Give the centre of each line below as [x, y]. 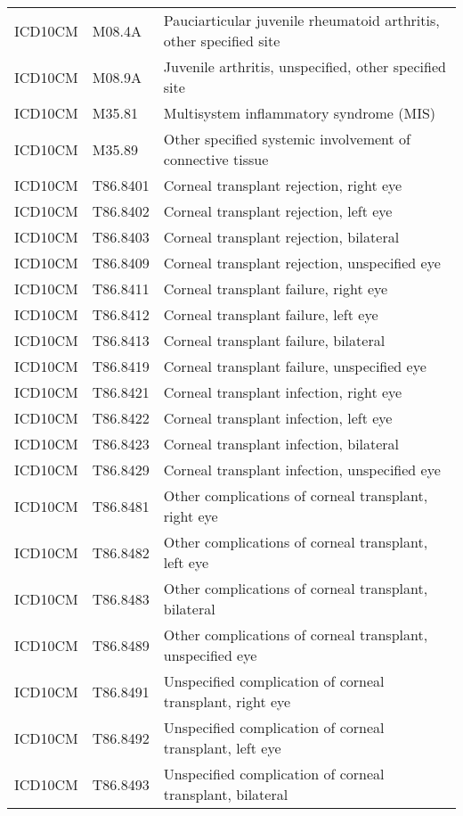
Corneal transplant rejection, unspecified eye [302, 263]
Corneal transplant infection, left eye [278, 418]
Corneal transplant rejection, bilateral [281, 237]
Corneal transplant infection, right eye [283, 392]
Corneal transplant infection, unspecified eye [302, 470]
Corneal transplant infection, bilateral [281, 444]
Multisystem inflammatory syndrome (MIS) [300, 113]
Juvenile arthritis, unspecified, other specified [305, 66]
